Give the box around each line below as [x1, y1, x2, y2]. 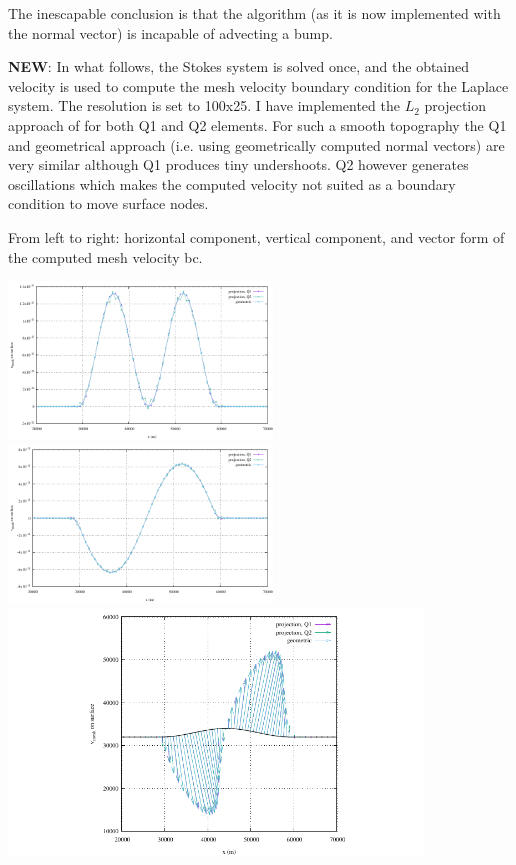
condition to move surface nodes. [8, 193, 209, 214]
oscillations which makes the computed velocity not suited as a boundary [8, 173, 456, 194]
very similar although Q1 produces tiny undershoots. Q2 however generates [8, 154, 469, 175]
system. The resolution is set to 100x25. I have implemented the [8, 95, 400, 116]
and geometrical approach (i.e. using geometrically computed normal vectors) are [8, 134, 505, 155]
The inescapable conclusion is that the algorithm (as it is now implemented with [8, 3, 501, 23]
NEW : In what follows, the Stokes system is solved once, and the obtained [8, 56, 470, 77]
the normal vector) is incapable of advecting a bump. [8, 22, 333, 43]
